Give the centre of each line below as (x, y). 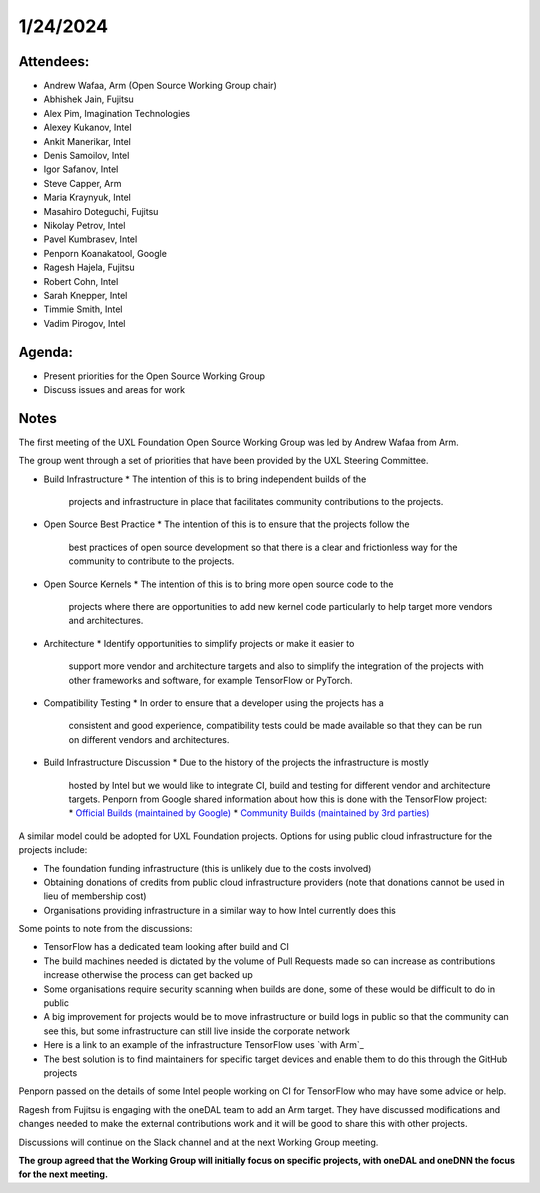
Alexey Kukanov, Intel (87, 127)
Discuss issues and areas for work (114, 389)
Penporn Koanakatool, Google (105, 253)
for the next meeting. (63, 1174)
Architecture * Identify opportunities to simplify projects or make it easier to (199, 643)
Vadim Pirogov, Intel (84, 323)
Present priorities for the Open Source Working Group (154, 376)
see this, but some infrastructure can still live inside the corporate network (196, 1031)
